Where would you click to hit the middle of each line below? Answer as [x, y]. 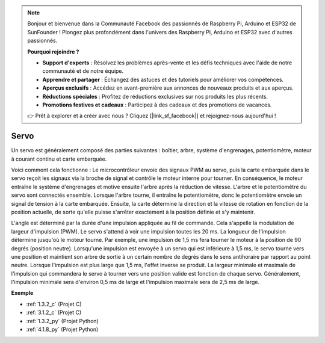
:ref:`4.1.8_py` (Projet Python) [62, 329]
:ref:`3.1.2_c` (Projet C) [54, 312]
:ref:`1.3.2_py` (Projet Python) [62, 321]
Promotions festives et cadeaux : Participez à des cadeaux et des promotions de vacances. [157, 105]
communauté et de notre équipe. [83, 71]
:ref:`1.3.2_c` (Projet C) [54, 304]
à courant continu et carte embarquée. [59, 159]
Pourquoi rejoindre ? [53, 52]
